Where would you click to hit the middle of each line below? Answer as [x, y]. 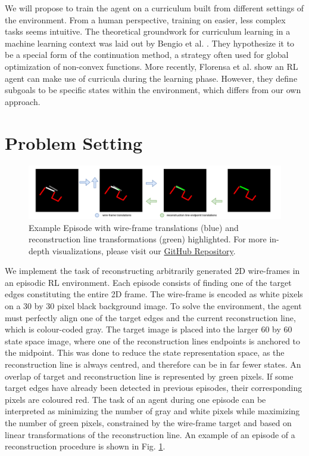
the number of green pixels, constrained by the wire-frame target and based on [148, 423]
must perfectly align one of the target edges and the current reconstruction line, [150, 317]
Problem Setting [74, 142]
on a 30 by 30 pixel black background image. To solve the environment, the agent [153, 306]
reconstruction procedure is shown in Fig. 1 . [85, 446]
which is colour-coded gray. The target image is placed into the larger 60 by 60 [149, 329]
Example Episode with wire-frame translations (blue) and [134, 227]
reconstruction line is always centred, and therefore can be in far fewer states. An [153, 364]
